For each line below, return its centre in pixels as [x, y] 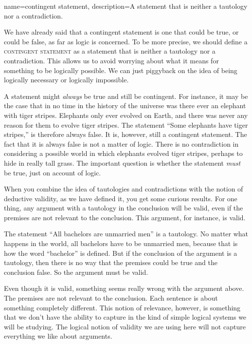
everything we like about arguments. [58, 336]
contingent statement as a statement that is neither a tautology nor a [110, 51]
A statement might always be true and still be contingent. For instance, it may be [126, 96]
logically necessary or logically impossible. [66, 80]
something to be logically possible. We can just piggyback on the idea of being [121, 70]
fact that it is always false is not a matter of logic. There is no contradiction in [121, 143]
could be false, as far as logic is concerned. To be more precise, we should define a [126, 41]
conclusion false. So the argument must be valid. [76, 272]
